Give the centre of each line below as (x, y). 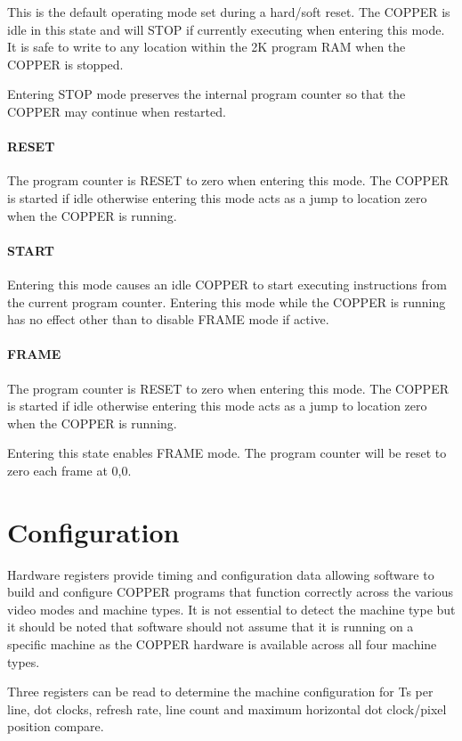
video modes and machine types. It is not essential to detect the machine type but (231, 609)
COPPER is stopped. (65, 64)
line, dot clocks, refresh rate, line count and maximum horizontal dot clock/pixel (227, 708)
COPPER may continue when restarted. (117, 111)
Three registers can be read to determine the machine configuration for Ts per (220, 692)
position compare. (56, 726)
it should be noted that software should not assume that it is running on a (211, 627)
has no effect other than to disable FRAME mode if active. (168, 319)
